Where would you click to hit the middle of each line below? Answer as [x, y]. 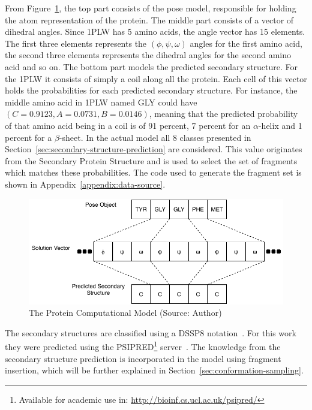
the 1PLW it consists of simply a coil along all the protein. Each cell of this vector [156, 78]
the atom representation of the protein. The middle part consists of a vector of [149, 19]
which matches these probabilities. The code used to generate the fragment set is [153, 172]
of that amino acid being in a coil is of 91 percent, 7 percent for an [128, 125]
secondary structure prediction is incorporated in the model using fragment [143, 358]
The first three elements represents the [76, 43]
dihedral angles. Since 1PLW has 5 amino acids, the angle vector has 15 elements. [155, 31]
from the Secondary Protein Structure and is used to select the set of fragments [151, 160]
